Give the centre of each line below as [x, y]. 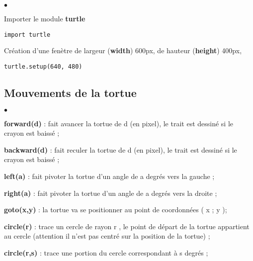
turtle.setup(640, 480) [43, 66]
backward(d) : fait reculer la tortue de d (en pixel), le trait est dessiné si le [121, 149]
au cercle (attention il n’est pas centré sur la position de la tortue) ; [107, 236]
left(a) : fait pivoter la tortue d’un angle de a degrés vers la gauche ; [109, 176]
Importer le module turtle [45, 18]
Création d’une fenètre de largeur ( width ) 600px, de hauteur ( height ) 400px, [123, 50]
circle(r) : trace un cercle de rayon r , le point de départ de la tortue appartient [127, 226]
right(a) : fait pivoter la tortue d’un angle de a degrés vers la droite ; [111, 193]
